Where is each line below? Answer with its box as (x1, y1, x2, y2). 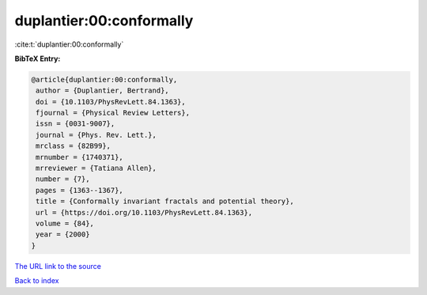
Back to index (14, 276, 59, 286)
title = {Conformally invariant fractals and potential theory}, (36, 197, 294, 206)
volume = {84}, (36, 219, 95, 228)
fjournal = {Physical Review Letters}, (36, 108, 190, 118)
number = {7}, (36, 175, 90, 183)
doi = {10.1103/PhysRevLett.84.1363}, (36, 97, 186, 106)
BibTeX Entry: (14, 54, 61, 63)
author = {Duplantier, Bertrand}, (36, 86, 169, 95)
